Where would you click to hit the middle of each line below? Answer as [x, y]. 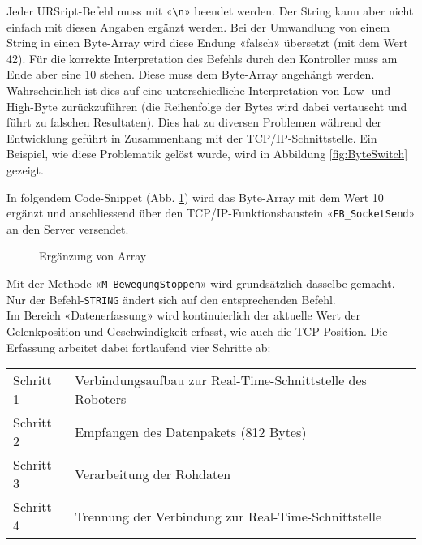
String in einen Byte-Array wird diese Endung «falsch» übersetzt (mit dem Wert [207, 43]
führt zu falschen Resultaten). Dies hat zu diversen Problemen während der [194, 122]
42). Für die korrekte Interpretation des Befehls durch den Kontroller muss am [202, 58]
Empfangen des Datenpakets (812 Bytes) [191, 431]
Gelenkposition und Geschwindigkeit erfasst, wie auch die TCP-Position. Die [197, 330]
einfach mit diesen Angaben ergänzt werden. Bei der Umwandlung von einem [198, 26]
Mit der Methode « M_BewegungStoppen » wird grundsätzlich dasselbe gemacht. [201, 283]
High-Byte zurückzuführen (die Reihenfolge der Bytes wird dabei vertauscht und [207, 106]
